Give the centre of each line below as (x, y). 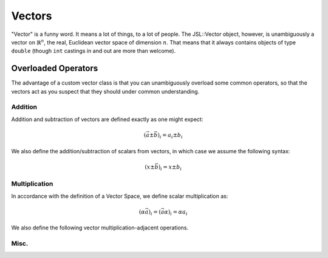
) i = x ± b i (170, 167)
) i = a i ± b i (170, 136)
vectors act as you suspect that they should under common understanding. (105, 91)
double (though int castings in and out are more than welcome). (94, 51)
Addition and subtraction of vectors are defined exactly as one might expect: (107, 119)
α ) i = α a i (176, 212)
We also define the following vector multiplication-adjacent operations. (100, 228)
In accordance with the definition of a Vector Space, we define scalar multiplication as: (120, 196)
